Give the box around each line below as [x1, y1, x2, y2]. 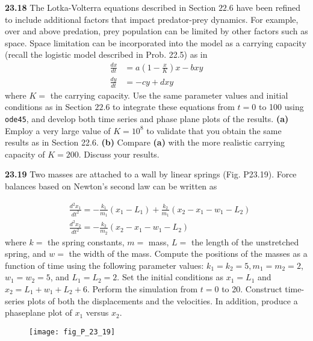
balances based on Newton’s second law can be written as [5, 179, 217, 192]
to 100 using [258, 100, 304, 113]
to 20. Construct [222, 282, 282, 295]
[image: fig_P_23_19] [29, 327, 116, 336]
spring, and [5, 247, 46, 260]
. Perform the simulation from [87, 282, 198, 295]
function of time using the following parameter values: [5, 259, 204, 271]
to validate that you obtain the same [146, 124, 282, 137]
